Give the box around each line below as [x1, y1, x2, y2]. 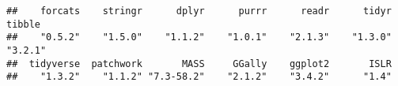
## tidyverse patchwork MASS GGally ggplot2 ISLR [6, 58, 392, 69]
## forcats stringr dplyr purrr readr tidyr [6, 6, 392, 17]
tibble [6, 18, 40, 30]
